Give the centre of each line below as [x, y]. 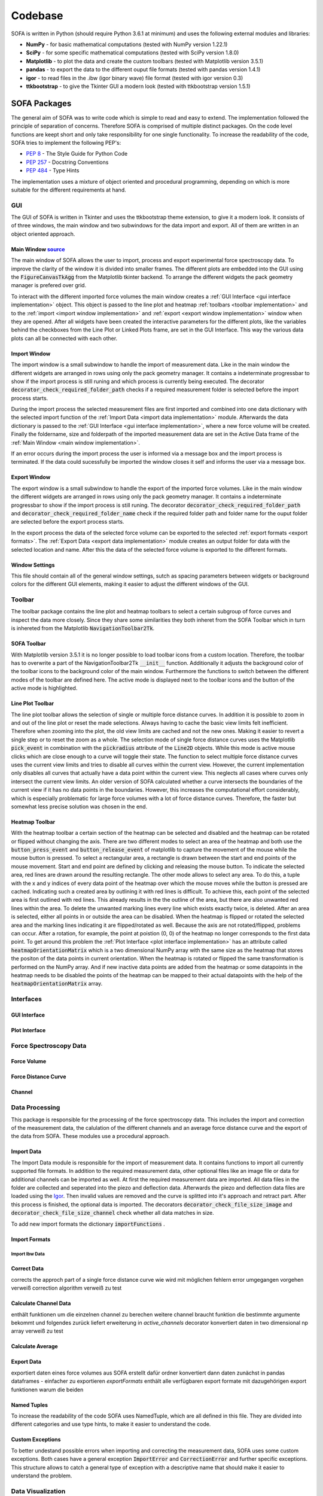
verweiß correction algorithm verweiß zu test [66, 1288]
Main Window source [38, 249]
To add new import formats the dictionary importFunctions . [88, 1224]
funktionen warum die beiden [47, 1389]
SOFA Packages [41, 103]
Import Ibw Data [28, 1254]
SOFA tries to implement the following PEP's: [66, 142]
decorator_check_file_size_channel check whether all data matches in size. [113, 1213]
